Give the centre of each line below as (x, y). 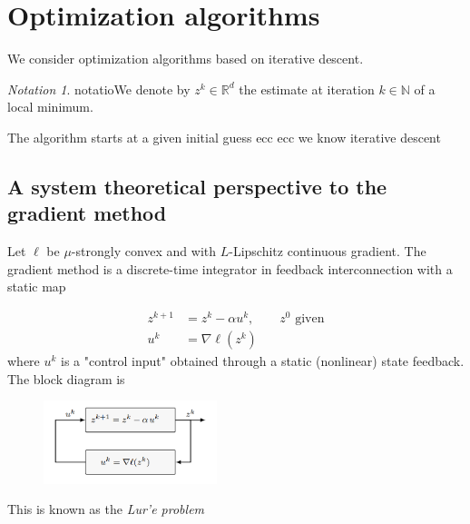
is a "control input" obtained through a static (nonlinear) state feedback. (263, 361)
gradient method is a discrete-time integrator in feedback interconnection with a (230, 268)
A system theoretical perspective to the (197, 186)
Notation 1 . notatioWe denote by (99, 89)
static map (37, 287)
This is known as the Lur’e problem (106, 509)
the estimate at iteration (307, 89)
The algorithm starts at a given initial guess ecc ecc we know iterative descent (224, 137)
